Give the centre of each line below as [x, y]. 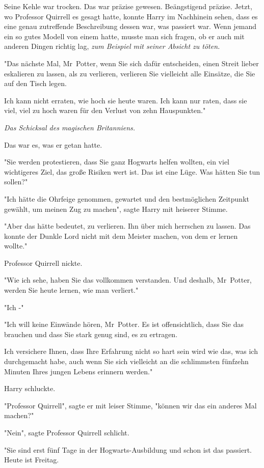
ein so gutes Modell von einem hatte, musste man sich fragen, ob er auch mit [124, 36]
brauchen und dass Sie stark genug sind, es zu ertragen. [91, 334]
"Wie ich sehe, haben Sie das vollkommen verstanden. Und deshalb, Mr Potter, [128, 280]
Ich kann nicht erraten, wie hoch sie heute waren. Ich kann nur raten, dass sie [126, 100]
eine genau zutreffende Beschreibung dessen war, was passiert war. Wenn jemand [130, 26]
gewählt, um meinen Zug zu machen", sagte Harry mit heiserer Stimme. [116, 209]
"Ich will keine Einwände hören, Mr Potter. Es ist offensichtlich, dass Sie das [124, 324]
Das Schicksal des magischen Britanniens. [70, 127]
